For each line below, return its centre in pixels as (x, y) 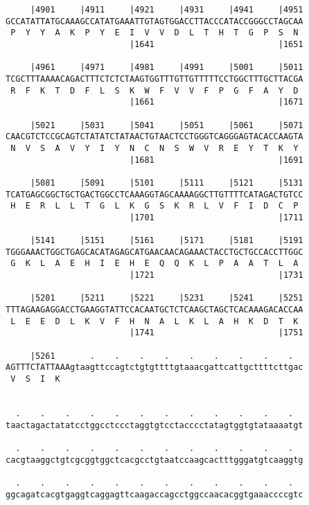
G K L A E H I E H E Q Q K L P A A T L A (154, 264)
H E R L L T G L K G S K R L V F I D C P (154, 206)
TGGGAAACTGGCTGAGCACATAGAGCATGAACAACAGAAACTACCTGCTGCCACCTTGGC (154, 252)
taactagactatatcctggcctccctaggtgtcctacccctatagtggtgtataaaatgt (154, 425)
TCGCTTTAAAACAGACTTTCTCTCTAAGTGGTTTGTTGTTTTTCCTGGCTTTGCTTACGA (154, 79)
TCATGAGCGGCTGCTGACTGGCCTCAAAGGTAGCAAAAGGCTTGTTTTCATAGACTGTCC (154, 194)
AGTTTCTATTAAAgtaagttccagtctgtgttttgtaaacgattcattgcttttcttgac (154, 367)
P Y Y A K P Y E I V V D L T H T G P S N (154, 33)
